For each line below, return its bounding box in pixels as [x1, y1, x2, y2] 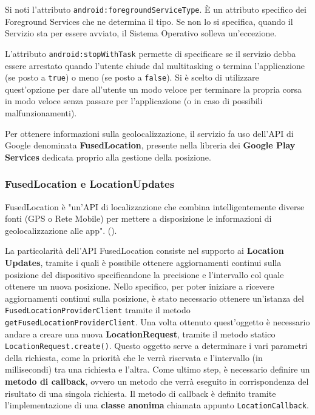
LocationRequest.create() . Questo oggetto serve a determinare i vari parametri [5, 339, 308, 352]
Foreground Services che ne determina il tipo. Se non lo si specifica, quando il [5, 15, 293, 27]
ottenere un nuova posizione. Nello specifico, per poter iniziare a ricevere [5, 280, 274, 293]
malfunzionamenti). [5, 106, 77, 119]
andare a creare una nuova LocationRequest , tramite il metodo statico [5, 327, 276, 340]
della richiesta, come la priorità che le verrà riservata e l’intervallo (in [5, 351, 263, 364]
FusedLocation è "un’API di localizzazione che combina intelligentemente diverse [5, 200, 305, 213]
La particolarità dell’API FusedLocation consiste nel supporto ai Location [5, 244, 284, 257]
